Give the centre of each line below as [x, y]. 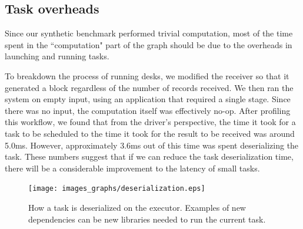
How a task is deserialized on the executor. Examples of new [137, 207]
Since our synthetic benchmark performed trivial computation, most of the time [149, 33]
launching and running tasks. [57, 56]
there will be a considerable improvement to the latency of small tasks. [132, 168]
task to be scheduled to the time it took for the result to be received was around [150, 133]
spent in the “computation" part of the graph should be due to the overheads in [149, 44]
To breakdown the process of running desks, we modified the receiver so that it [147, 75]
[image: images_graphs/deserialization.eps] [117, 189]
